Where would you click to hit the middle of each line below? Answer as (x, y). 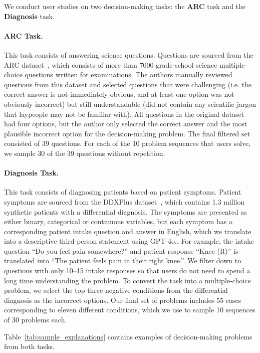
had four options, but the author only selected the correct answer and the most (126, 124)
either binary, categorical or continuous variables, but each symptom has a (118, 221)
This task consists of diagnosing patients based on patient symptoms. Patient (123, 192)
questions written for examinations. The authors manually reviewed (128, 74)
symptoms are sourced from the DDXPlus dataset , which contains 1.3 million (124, 201)
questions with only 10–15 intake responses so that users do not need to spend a (127, 271)
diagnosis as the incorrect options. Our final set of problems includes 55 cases (123, 300)
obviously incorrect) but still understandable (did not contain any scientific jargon (130, 104)
